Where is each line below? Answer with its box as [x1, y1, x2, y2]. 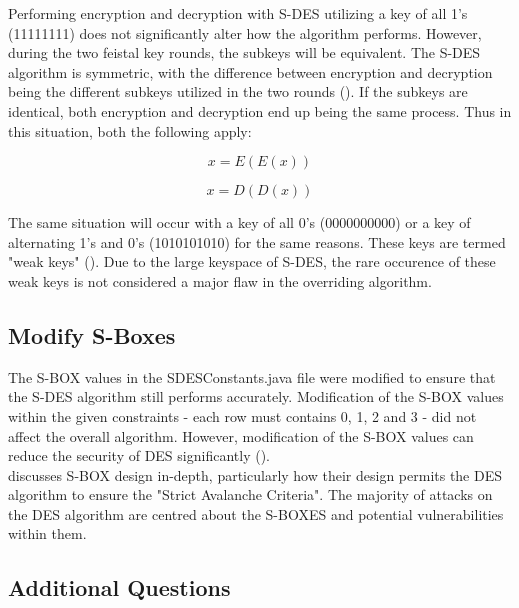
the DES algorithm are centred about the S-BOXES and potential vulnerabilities [8, 503, 504, 524]
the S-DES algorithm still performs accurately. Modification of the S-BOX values [8, 386, 504, 407]
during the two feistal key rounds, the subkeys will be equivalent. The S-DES [8, 42, 481, 63]
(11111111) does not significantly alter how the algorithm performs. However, [8, 22, 482, 43]
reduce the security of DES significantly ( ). [8, 445, 270, 466]
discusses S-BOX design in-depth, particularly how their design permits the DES [8, 464, 503, 485]
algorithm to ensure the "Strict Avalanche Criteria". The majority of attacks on [8, 484, 493, 505]
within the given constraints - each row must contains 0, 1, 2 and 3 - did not [8, 405, 477, 426]
